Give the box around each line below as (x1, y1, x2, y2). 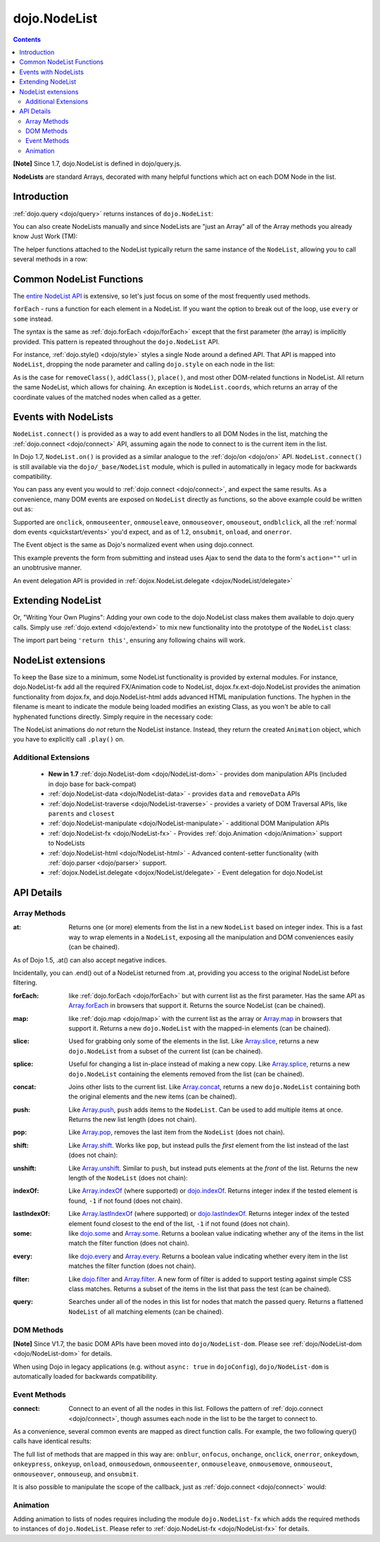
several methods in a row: (13, 255, 88, 263)
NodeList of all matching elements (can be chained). (68, 1307, 224, 1316)
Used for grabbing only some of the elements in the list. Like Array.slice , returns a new (68, 1037, 319, 1046)
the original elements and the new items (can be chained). (68, 1092, 237, 1101)
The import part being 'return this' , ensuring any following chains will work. (13, 636, 246, 644)
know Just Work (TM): (13, 232, 78, 241)
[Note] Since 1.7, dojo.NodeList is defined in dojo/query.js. (13, 159, 182, 168)
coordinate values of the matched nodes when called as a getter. (13, 393, 201, 401)
